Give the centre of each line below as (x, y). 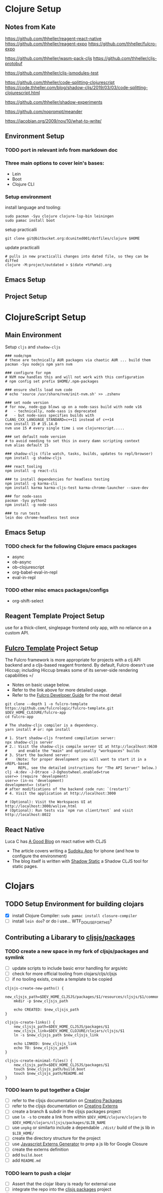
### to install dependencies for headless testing (57, 479)
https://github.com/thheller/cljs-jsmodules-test (52, 73)
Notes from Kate (30, 27)
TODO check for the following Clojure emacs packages (71, 546)
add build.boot (27, 1155)
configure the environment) (39, 856)
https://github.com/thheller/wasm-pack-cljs (49, 58)
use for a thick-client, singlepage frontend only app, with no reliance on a (78, 628)
